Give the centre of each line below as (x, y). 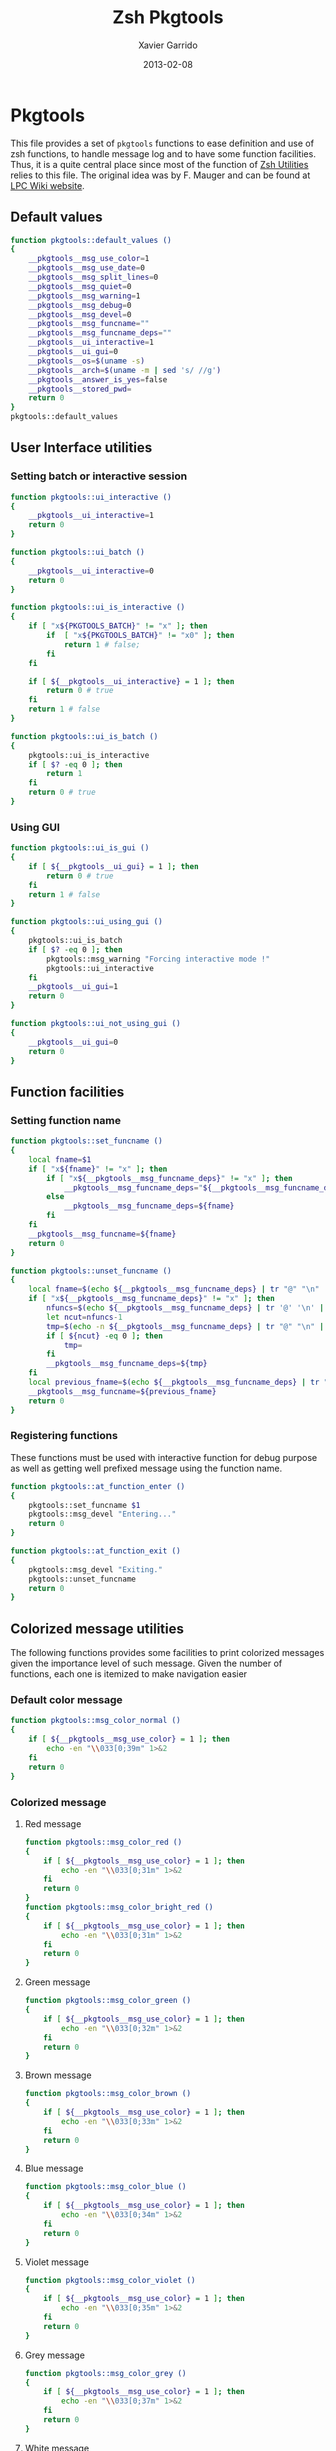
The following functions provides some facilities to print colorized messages (167, 1653)
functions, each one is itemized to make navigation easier (129, 1674)
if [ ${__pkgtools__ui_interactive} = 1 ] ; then (131, 681)
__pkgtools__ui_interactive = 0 (91, 571)
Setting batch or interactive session (99, 476)
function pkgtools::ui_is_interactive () (98, 607)
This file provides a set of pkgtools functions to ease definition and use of (162, 143)
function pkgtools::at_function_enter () (98, 1486)
